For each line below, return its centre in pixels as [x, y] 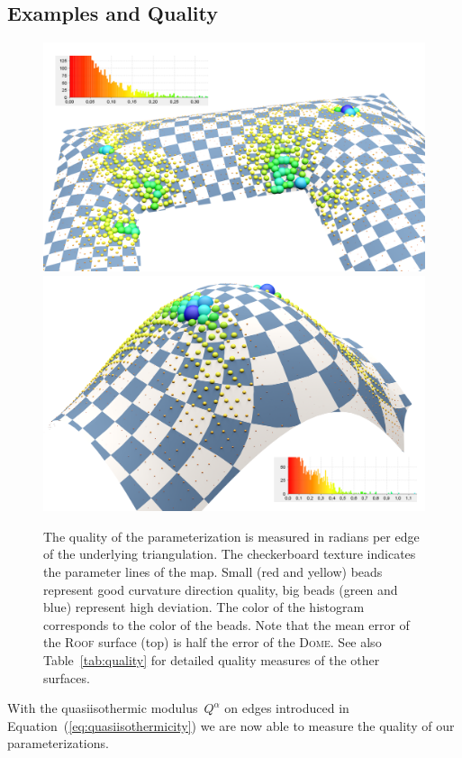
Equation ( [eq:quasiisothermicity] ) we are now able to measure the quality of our [231, 725]
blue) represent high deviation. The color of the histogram [204, 607]
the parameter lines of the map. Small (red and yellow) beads [213, 572]
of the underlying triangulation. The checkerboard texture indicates [230, 554]
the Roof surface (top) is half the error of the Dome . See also [213, 642]
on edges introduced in [287, 708]
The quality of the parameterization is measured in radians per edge [231, 536]
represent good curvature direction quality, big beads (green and [221, 589]
